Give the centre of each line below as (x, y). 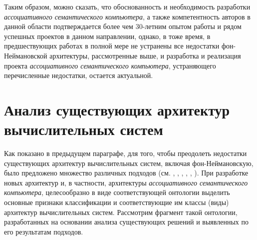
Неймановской (26, 55)
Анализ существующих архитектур (117, 109)
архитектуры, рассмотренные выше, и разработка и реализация (145, 55)
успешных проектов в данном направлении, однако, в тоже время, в (107, 36)
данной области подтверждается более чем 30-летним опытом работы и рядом (123, 26)
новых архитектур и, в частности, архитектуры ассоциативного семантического (126, 182)
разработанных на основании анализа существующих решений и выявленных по (126, 222)
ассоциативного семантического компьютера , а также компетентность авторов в (127, 16)
